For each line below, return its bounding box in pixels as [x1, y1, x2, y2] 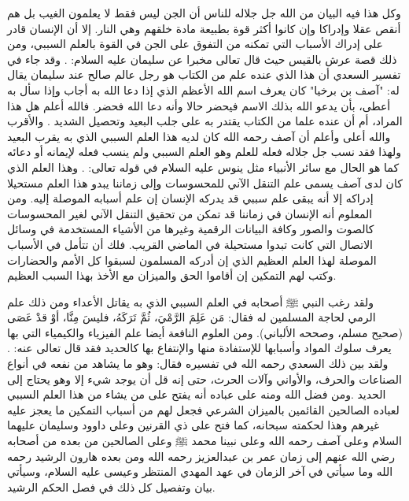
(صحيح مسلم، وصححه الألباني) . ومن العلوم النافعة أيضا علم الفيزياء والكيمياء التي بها [7, 324, 403, 340]
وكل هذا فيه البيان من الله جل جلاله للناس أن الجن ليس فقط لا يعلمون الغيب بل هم [7, 5, 401, 20]
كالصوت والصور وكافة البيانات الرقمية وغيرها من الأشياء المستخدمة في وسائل [7, 221, 374, 237]
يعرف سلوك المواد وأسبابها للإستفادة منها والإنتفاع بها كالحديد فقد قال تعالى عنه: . [7, 340, 392, 356]
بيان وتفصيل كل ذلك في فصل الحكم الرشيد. [7, 478, 216, 495]
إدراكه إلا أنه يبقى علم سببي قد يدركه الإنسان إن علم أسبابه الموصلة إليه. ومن [7, 190, 374, 206]
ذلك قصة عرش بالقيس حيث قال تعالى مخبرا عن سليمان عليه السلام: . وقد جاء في [7, 50, 397, 67]
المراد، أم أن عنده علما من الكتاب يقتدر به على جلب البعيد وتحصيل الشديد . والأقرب [7, 113, 403, 129]
